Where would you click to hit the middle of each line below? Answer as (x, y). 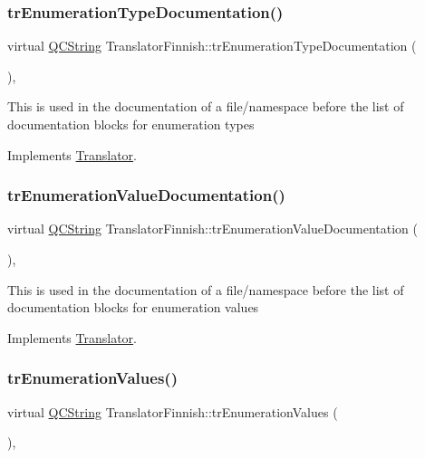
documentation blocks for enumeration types (131, 124)
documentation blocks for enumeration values (133, 307)
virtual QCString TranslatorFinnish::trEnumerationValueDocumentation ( (213, 229)
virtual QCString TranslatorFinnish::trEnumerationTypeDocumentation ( (212, 46)
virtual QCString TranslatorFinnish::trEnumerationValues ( (173, 411)
